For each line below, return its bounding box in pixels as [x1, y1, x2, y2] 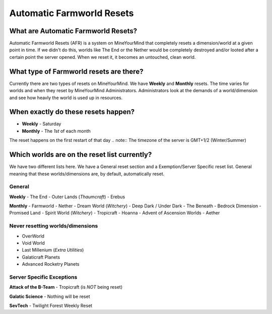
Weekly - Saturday [22, 121, 61, 127]
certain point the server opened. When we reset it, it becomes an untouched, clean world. [9, 54, 196, 60]
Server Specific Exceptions [9, 273, 78, 280]
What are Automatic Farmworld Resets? [9, 27, 138, 35]
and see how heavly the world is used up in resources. [9, 95, 123, 101]
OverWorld [22, 233, 45, 239]
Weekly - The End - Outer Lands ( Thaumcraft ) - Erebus [9, 194, 125, 200]
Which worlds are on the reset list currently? [9, 150, 152, 159]
